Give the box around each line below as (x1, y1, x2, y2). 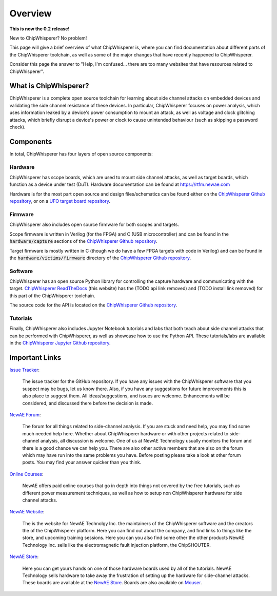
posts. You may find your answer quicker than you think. (22, 459, 142, 466)
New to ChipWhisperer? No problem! (9, 35, 87, 41)
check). (9, 124, 26, 130)
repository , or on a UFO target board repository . (9, 198, 110, 204)
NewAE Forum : (9, 411, 41, 418)
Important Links (9, 353, 62, 362)
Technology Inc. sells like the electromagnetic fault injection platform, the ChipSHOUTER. (22, 542, 211, 548)
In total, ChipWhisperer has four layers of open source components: (9, 150, 153, 157)
